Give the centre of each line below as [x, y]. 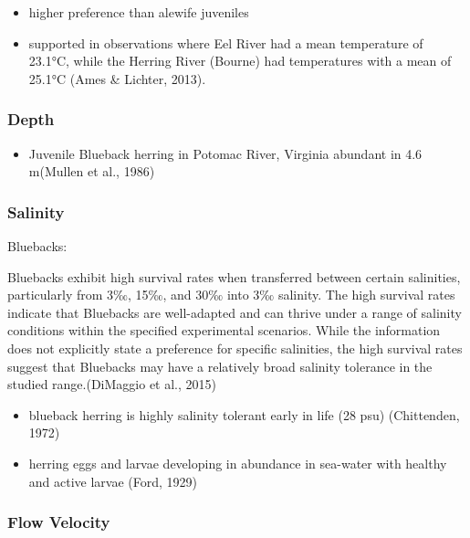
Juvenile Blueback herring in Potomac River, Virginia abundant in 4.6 [225, 153]
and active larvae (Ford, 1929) [113, 481]
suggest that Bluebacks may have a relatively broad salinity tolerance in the [220, 366]
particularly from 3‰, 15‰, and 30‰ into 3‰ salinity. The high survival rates [231, 295]
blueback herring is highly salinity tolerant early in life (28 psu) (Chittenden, [244, 414]
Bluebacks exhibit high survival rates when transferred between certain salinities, [234, 276]
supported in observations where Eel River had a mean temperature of [226, 42]
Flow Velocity [59, 522]
